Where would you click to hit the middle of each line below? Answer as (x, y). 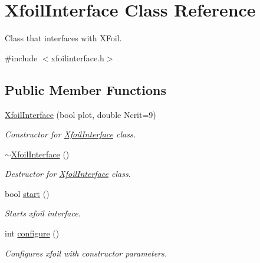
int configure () (32, 233)
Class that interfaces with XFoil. (63, 38)
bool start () (27, 193)
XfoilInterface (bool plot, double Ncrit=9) (80, 114)
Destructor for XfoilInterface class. (68, 174)
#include (21, 57)
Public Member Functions (85, 89)
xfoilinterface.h (78, 57)
